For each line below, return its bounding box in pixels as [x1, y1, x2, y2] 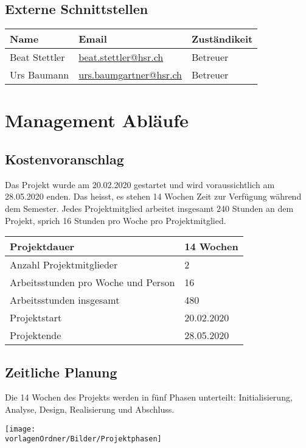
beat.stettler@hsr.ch [78, 50, 164, 65]
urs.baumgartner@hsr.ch [78, 68, 182, 82]
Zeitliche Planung [5, 362, 117, 381]
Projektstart [10, 310, 62, 325]
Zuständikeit [191, 32, 253, 46]
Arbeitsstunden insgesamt [10, 293, 120, 307]
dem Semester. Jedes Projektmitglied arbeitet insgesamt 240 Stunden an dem [5, 201, 294, 214]
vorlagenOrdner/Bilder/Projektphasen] [5, 435, 162, 444]
